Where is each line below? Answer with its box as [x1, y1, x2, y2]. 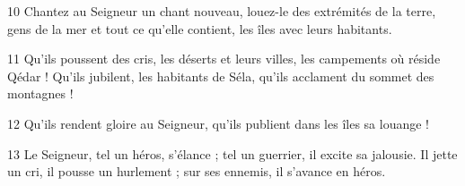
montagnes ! [7, 84, 74, 103]
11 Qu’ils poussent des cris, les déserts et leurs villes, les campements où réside [7, 49, 441, 68]
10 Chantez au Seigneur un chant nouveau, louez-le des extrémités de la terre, [7, 2, 436, 20]
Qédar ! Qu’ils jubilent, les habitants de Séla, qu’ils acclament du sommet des [7, 66, 434, 85]
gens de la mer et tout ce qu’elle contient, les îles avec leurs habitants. [7, 19, 392, 38]
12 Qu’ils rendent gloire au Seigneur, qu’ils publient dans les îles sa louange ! [7, 114, 429, 132]
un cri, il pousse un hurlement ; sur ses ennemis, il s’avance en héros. [7, 162, 386, 181]
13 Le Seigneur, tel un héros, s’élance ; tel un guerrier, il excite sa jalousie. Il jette [7, 144, 458, 163]
